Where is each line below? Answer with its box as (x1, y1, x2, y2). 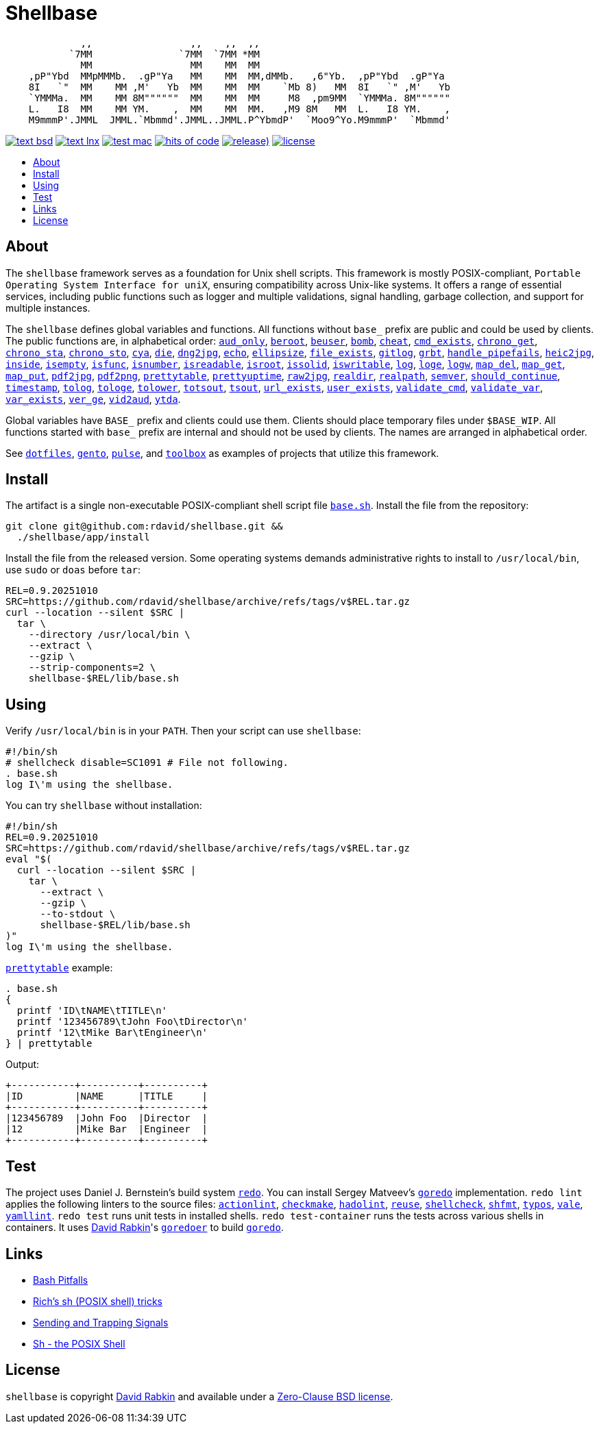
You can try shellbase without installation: (5, 799, 202, 812)
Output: (5, 1058, 40, 1071)
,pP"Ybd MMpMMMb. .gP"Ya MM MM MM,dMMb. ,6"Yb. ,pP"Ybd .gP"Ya (28, 70, 445, 82)
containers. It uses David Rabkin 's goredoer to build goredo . (5, 1221, 284, 1234)
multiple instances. (5, 301, 90, 314)
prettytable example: (5, 962, 113, 974)
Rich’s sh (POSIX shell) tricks (33, 1295, 162, 1307)
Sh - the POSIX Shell (33, 1337, 125, 1350)
